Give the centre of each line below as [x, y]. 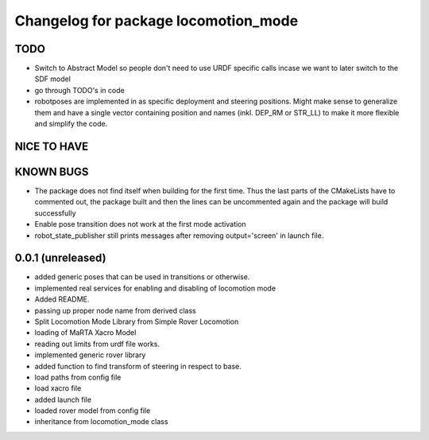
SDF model [53, 79]
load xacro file [58, 388]
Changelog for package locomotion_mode [157, 21]
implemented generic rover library [90, 355]
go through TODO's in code [79, 90]
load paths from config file [78, 377]
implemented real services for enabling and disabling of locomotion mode [155, 288]
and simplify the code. [71, 124]
